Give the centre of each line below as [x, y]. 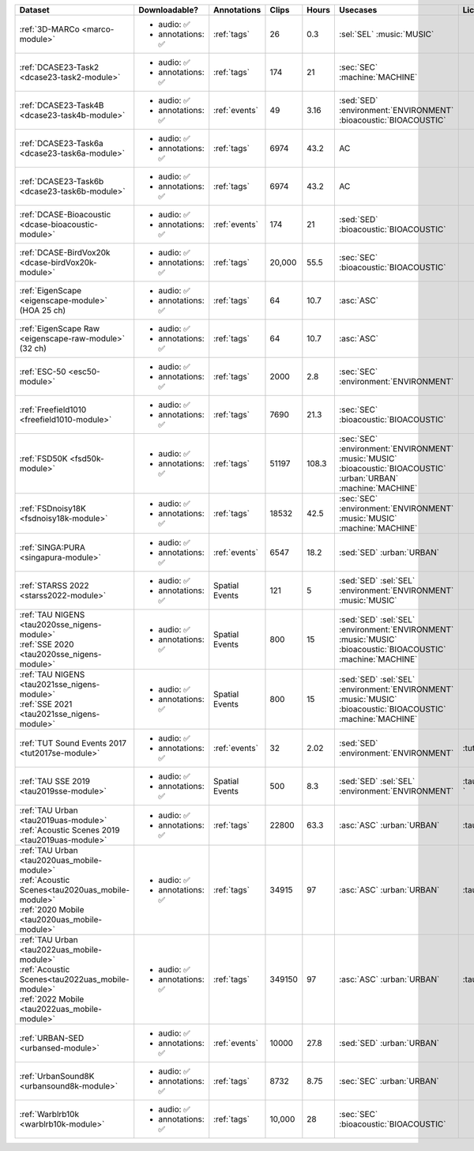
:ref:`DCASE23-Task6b [62, 181]
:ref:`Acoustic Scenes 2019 [70, 830]
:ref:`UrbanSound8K [57, 1076]
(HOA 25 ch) [43, 310]
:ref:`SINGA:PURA [53, 547]
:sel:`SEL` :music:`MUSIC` [386, 34]
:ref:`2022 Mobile [52, 999]
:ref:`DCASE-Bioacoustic [65, 215]
